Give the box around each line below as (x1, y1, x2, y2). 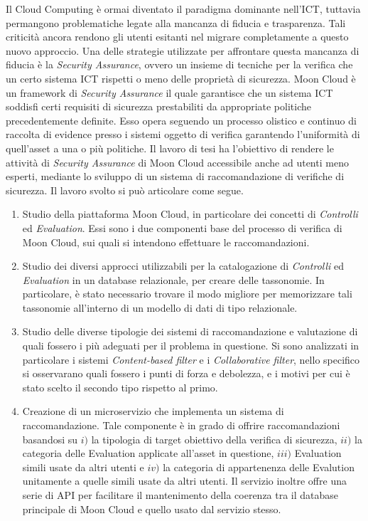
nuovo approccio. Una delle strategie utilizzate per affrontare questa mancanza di (6, 43, 359, 58)
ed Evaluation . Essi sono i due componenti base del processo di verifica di (22, 220, 342, 235)
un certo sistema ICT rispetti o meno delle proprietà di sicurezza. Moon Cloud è (6, 70, 356, 85)
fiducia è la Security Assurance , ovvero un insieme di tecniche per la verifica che (6, 57, 353, 72)
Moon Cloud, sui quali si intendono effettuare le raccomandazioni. (22, 234, 310, 249)
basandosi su (22, 431, 78, 446)
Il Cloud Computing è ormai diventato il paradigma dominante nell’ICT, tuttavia (6, 1, 361, 16)
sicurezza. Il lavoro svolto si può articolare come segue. (6, 182, 244, 197)
